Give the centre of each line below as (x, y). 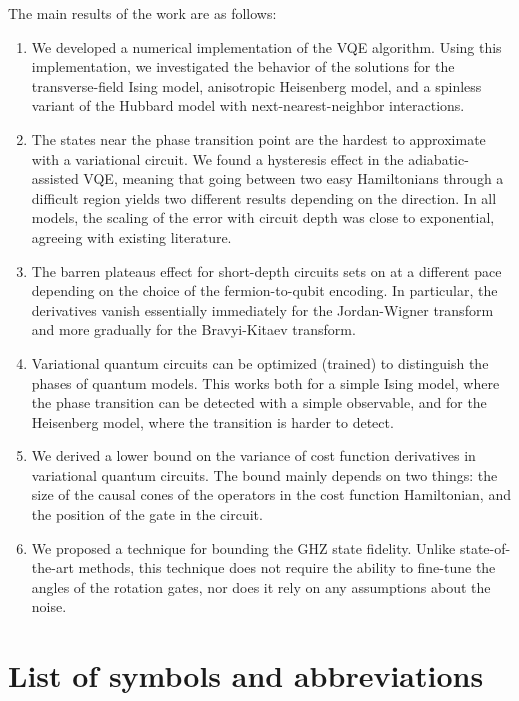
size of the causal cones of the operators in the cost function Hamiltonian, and (271, 494)
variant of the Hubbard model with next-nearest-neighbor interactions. (248, 105)
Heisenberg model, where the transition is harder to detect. (212, 421)
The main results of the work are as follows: (142, 13)
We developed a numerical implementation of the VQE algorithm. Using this (266, 46)
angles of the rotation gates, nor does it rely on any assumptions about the (261, 586)
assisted (55, 178)
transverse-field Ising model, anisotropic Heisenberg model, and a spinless (256, 85)
